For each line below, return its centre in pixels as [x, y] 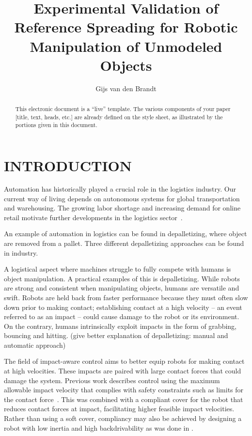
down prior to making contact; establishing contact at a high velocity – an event [123, 307]
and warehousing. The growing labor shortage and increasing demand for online [122, 208]
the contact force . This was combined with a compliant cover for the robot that [124, 399]
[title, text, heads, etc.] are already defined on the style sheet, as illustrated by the [119, 117]
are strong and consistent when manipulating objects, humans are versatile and [122, 288]
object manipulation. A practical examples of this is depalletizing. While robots [122, 278]
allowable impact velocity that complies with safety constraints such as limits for [124, 390]
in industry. [21, 252]
